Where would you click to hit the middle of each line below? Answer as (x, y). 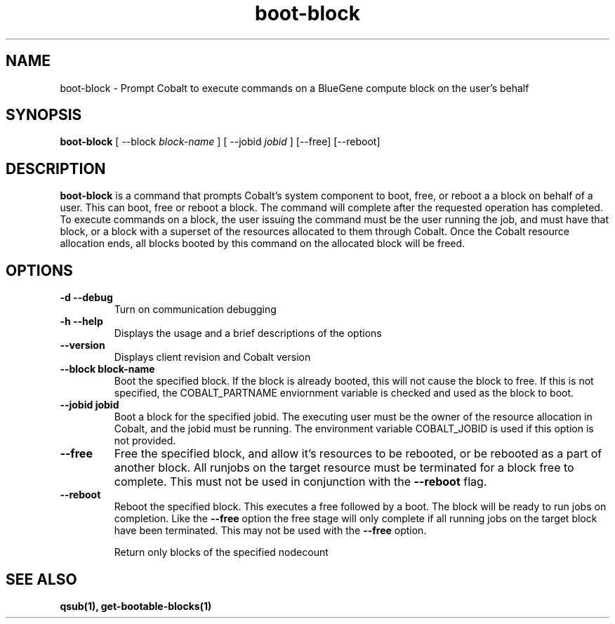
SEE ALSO (41, 579)
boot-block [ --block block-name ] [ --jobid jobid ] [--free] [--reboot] (220, 142)
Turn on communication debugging (195, 310)
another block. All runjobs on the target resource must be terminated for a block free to (344, 468)
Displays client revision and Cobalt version (212, 357)
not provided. (145, 441)
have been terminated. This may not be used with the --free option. (270, 531)
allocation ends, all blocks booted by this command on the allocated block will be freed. (263, 244)
